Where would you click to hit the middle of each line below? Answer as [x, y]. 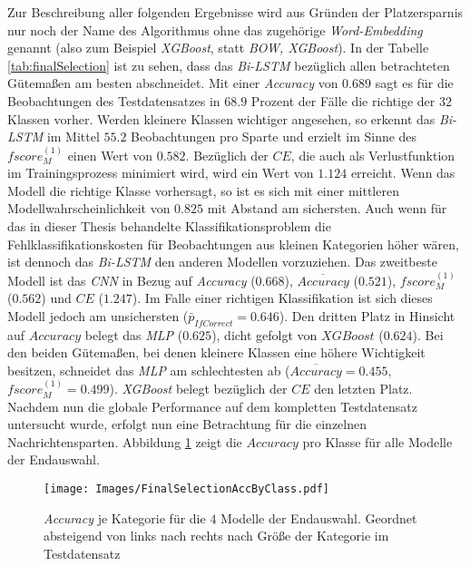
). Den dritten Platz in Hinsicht [367, 315]
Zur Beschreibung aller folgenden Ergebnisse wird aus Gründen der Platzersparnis [235, 12]
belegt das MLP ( [134, 334]
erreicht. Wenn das [403, 173]
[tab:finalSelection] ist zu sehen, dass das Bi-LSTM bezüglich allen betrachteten [229, 65]
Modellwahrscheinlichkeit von [89, 208]
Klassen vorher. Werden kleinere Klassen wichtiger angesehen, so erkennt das [221, 118]
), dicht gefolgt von [264, 334]
